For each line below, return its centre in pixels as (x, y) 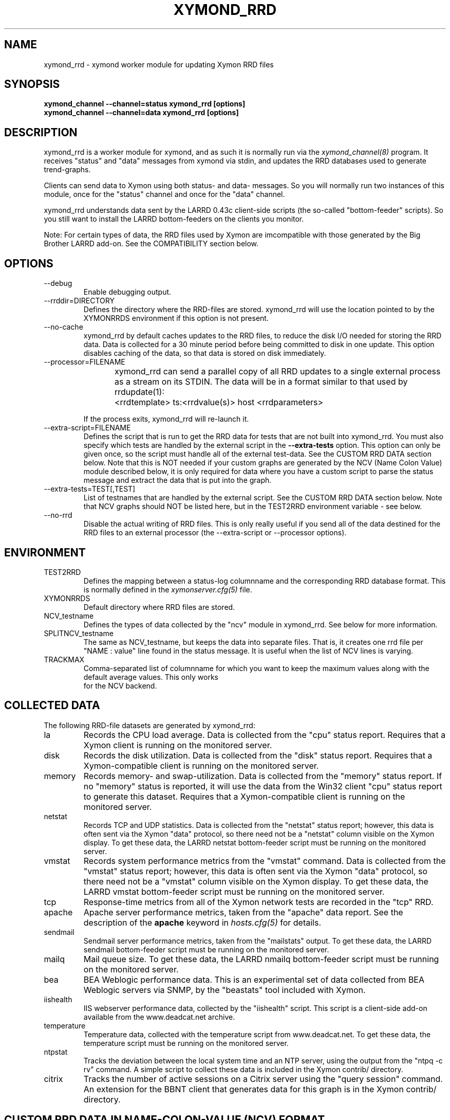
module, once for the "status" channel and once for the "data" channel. (164, 194)
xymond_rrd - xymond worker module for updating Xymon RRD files (159, 64)
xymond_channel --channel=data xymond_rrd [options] (141, 113)
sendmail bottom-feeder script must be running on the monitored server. (206, 949)
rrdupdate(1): (140, 392)
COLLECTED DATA (52, 706)
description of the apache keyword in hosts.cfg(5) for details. (202, 922)
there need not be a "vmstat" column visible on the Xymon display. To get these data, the (256, 881)
